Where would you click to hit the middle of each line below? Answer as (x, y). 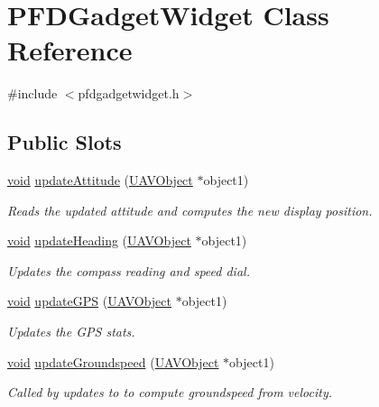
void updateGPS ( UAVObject (89, 301)
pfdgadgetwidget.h (129, 93)
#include (32, 93)
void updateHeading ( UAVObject (99, 240)
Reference (70, 50)
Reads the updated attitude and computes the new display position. (190, 210)
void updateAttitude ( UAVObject (100, 180)
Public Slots (65, 142)
